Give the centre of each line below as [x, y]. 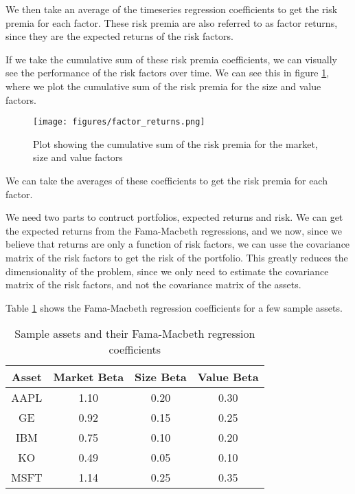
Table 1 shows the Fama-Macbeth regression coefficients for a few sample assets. [174, 307]
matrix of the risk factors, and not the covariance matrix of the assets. [153, 284]
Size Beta [161, 377]
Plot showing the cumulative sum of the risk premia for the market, [175, 143]
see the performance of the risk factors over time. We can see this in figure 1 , [168, 73]
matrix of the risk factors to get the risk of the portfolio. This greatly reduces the [177, 257]
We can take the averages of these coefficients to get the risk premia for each [167, 180]
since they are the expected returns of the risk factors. [119, 36]
